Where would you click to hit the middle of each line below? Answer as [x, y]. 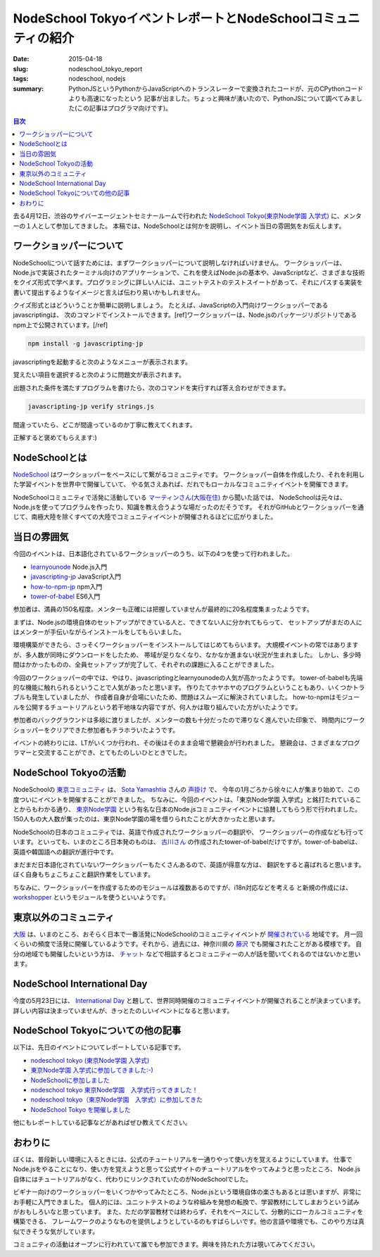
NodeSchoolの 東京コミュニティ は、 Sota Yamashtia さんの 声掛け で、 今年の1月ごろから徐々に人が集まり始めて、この [186, 790]
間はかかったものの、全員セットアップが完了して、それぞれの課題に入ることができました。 [145, 664]
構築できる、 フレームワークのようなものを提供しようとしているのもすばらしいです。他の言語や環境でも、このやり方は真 [189, 1222]
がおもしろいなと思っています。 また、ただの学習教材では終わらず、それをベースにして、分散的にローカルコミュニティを [188, 1212]
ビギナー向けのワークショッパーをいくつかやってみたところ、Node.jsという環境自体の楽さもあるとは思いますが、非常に [187, 1192]
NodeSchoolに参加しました [70, 1080]
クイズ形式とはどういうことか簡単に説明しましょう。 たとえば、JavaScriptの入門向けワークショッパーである [171, 305]
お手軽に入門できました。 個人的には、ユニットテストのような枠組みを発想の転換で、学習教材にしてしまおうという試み [186, 1202]
